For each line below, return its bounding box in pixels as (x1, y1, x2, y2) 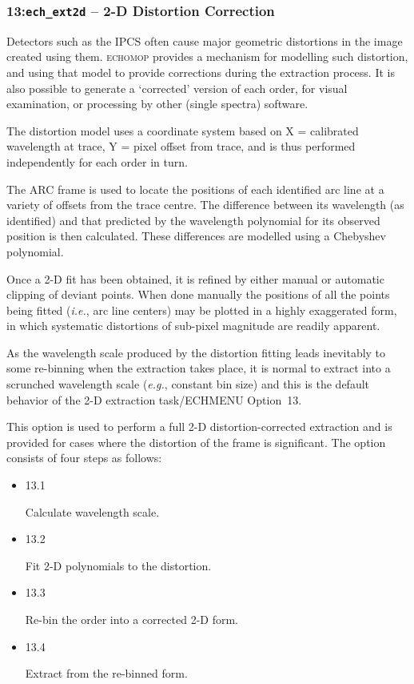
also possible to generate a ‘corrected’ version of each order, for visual (6, 79, 348, 96)
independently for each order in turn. (6, 153, 188, 170)
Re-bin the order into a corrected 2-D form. (25, 611, 238, 627)
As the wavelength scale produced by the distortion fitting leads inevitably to (6, 344, 386, 360)
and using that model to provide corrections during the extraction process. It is (6, 63, 395, 80)
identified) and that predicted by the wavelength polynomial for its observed (6, 211, 380, 228)
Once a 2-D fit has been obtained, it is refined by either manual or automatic (6, 270, 384, 287)
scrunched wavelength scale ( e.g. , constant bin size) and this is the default (6, 376, 370, 392)
